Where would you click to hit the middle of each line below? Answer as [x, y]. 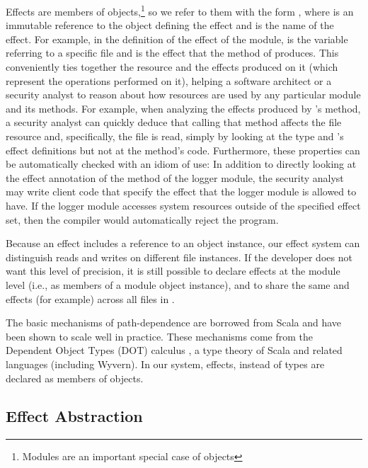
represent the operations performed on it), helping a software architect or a [169, 80]
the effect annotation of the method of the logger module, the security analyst [175, 177]
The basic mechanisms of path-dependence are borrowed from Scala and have [174, 323]
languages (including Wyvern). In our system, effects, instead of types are [165, 364]
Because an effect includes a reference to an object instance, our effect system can [183, 243]
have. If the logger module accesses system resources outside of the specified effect [183, 205]
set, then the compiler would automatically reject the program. [142, 219]
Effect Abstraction [74, 416]
